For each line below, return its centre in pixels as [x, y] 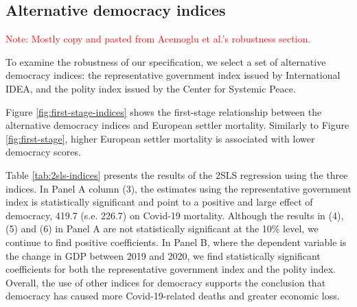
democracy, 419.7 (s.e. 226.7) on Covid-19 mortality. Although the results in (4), [175, 215]
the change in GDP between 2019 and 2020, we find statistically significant [163, 255]
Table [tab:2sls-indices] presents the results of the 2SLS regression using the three [177, 174]
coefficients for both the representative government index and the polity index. [171, 269]
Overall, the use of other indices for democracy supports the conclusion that [166, 282]
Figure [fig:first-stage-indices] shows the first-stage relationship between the [164, 111]
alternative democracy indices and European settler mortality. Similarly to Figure [177, 125]
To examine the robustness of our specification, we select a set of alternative [166, 61]
